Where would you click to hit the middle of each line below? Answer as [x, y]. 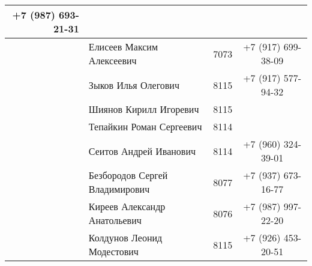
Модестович [113, 251]
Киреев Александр [127, 206]
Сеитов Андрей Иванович [142, 151]
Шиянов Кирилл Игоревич [144, 109]
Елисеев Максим [123, 47]
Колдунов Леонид [125, 237]
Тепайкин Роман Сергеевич [145, 126]
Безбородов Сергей [128, 175]
